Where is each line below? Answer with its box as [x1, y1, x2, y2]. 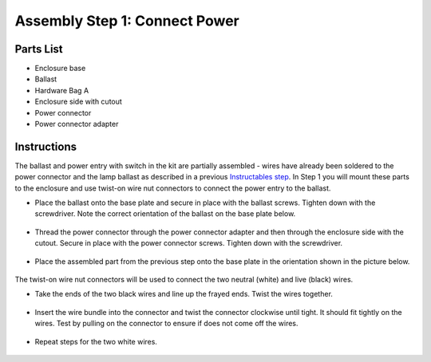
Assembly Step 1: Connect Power [14, 12, 239, 30]
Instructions [14, 140, 77, 153]
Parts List [14, 42, 63, 56]
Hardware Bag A [34, 85, 89, 95]
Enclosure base [34, 64, 86, 73]
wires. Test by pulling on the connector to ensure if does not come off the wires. [34, 319, 299, 329]
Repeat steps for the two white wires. [34, 336, 157, 346]
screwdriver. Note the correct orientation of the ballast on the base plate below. [34, 209, 296, 218]
